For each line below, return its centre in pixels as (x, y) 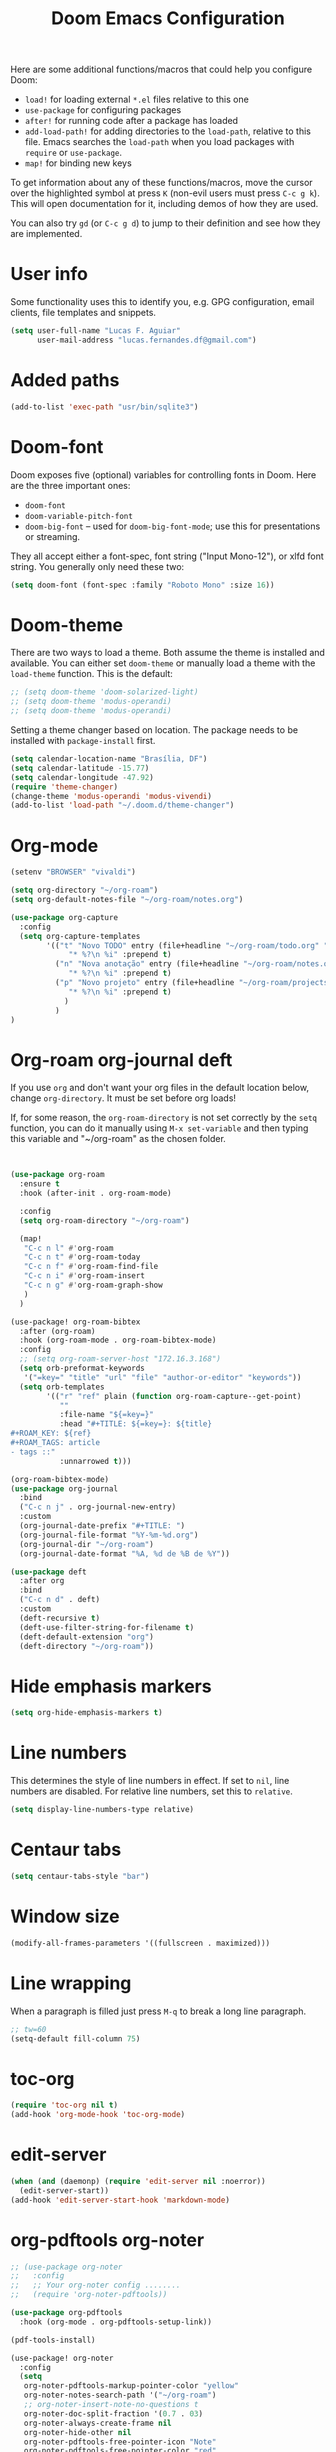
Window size (65, 1916)
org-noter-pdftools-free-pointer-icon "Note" (120, 2442)
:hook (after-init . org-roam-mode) (95, 1193)
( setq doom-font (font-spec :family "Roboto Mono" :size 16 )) (142, 585)
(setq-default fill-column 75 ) (75, 2038)
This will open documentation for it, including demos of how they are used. (164, 204)
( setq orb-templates (62, 1387)
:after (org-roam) (58, 1331)
